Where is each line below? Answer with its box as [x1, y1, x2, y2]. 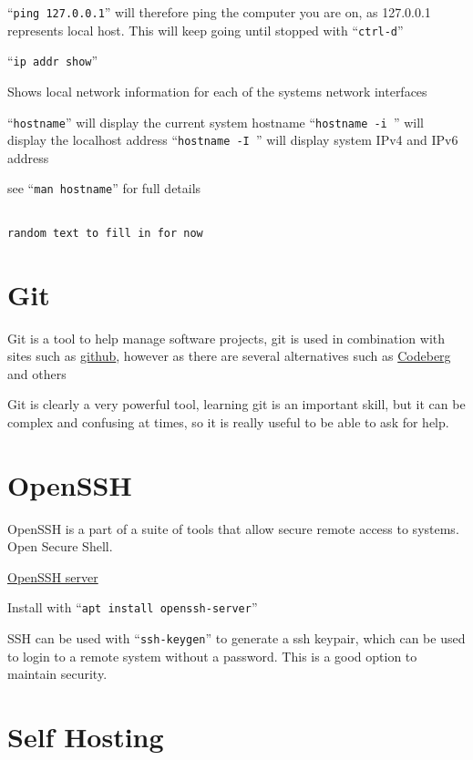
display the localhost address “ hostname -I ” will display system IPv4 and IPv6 [7, 130, 458, 149]
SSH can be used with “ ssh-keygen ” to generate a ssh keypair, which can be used [7, 629, 466, 648]
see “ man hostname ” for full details [7, 179, 201, 198]
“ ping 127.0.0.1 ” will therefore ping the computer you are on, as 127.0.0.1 [7, 3, 431, 21]
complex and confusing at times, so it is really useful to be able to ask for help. [7, 412, 449, 431]
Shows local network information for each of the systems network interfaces [7, 81, 427, 100]
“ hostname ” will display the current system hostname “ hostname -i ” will [7, 112, 424, 131]
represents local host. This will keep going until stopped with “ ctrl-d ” [7, 20, 404, 39]
